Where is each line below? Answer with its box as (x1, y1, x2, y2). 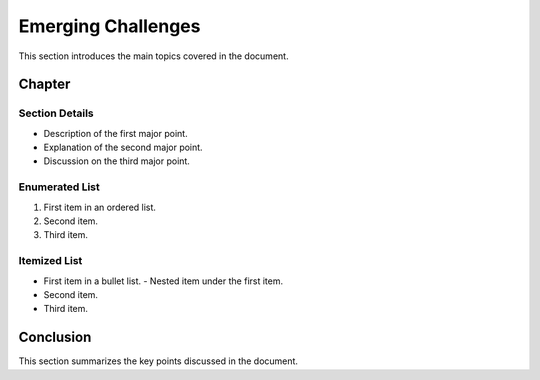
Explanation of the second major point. (43, 141, 204, 154)
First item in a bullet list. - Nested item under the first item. (43, 275, 284, 287)
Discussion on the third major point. (43, 155, 190, 167)
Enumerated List (18, 180, 100, 194)
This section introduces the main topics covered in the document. (18, 50, 289, 62)
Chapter (18, 76, 71, 93)
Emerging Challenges (18, 15, 201, 37)
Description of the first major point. (43, 127, 189, 139)
